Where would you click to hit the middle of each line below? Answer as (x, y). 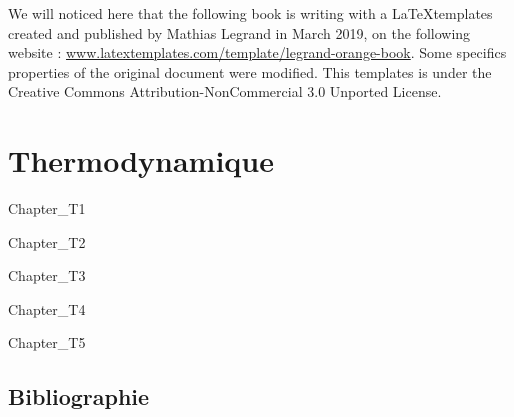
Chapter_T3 (47, 275)
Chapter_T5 (47, 342)
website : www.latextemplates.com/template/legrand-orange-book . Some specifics (257, 52)
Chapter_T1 (47, 208)
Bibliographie (79, 396)
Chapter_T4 (47, 308)
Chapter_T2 (47, 241)
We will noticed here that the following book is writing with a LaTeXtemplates (250, 13)
